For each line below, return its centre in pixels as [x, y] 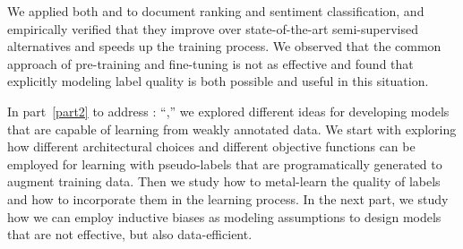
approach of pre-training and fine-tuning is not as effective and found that [210, 63]
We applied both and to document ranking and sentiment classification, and [216, 11]
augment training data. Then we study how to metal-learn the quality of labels [224, 181]
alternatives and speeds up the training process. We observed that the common [224, 46]
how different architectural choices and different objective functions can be [211, 146]
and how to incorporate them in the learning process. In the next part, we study [228, 198]
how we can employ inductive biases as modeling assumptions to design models [224, 216]
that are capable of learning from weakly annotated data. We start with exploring [232, 129]
